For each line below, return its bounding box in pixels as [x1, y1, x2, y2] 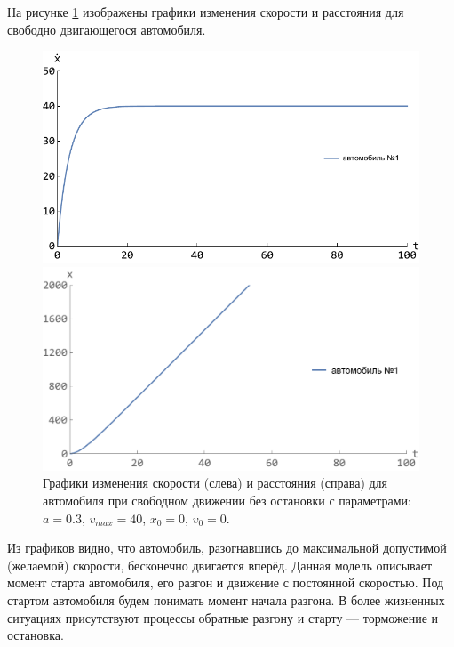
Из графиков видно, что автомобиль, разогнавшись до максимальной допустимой [7, 538, 447, 557]
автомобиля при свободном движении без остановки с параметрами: [43, 490, 411, 509]
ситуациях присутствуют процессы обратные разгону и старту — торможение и [7, 608, 439, 627]
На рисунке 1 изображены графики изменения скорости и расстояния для [7, 3, 404, 20]
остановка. [7, 626, 64, 644]
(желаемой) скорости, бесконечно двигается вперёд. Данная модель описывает [7, 555, 433, 574]
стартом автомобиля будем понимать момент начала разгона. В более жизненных [7, 590, 445, 609]
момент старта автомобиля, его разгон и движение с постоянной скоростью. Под [7, 573, 444, 592]
